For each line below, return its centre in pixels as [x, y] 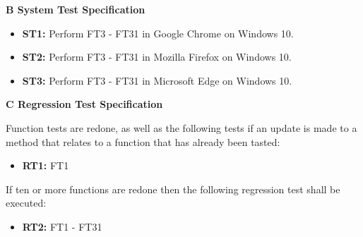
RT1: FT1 [46, 165]
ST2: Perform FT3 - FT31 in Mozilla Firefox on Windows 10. [157, 57]
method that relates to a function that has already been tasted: [143, 141]
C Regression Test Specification [84, 104]
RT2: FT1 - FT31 [62, 226]
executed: [26, 203]
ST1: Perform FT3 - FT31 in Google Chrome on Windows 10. [158, 33]
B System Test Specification [76, 9]
